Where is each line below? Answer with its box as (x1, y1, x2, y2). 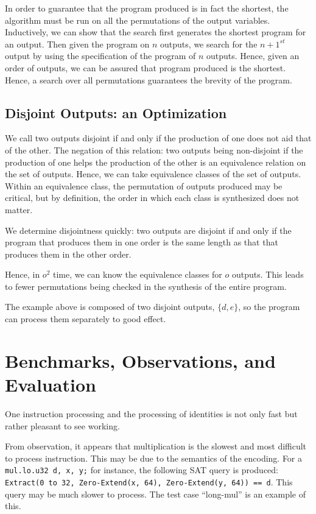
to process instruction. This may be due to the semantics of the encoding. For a (5, 451, 303, 464)
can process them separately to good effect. (5, 312, 166, 325)
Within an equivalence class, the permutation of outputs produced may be (5, 179, 283, 192)
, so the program (238, 300, 300, 313)
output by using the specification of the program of (5, 49, 196, 62)
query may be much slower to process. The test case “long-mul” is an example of (5, 487, 306, 500)
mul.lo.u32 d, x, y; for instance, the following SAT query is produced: (5, 463, 278, 476)
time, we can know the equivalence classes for (52, 268, 222, 281)
